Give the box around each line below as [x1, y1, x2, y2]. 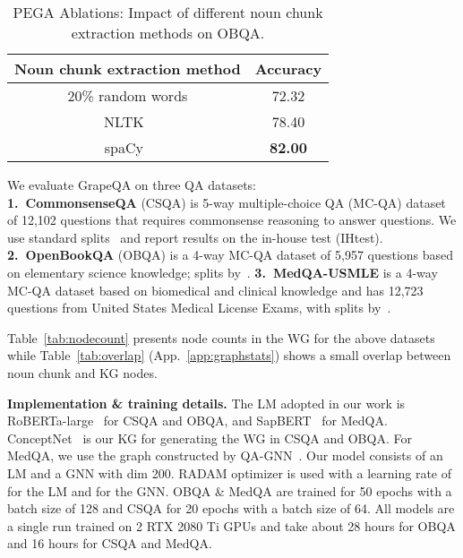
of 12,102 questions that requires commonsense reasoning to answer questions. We [7, 210, 457, 229]
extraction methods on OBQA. [71, 22, 265, 43]
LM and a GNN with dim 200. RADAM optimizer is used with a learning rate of [7, 463, 452, 482]
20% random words [67, 85, 188, 106]
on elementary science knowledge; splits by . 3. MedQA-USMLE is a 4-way [7, 262, 438, 281]
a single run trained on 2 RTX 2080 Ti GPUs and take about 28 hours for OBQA [7, 516, 456, 535]
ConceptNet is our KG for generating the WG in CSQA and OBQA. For [7, 428, 412, 447]
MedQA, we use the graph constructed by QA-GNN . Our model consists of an [7, 446, 443, 465]
